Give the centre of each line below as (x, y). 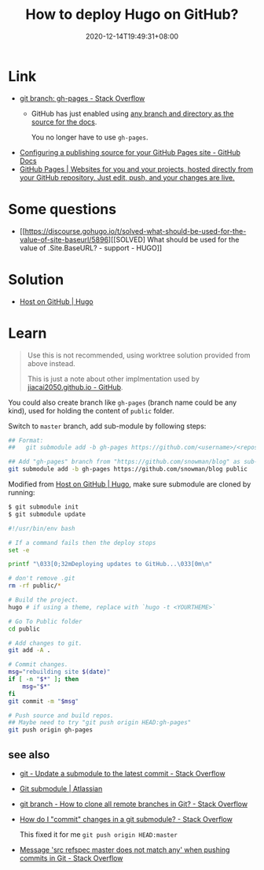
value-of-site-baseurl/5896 (64, 239)
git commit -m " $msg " (44, 701)
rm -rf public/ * (35, 586)
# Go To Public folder (45, 621)
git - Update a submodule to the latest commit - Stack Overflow (122, 773)
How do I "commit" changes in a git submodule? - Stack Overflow (126, 819)
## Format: (26, 440)
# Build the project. (44, 600)
